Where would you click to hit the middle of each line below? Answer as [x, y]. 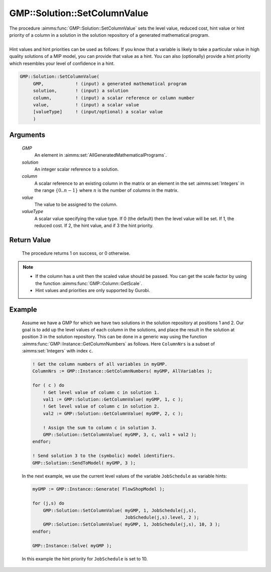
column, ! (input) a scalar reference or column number [114, 98]
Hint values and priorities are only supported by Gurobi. [93, 291]
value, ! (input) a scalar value [86, 105]
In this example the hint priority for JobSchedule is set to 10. [85, 558]
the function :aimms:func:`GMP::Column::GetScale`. [89, 283]
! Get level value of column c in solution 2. [101, 406]
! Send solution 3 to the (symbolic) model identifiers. [104, 456]
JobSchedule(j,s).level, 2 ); [162, 518]
